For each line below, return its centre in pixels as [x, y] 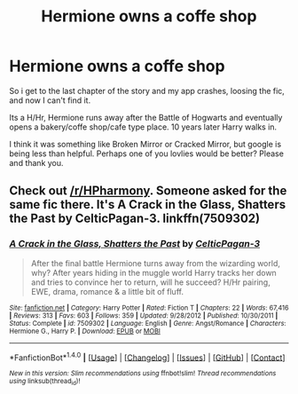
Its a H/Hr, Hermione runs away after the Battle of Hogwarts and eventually [146, 117]
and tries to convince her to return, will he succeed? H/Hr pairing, [150, 282]
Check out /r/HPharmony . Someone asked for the [148, 191]
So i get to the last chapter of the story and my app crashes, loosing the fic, [147, 91]
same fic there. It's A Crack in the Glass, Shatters [148, 205]
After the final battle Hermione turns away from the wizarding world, [156, 263]
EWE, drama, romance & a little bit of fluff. [107, 291]
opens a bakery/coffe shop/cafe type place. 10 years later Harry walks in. [143, 127]
